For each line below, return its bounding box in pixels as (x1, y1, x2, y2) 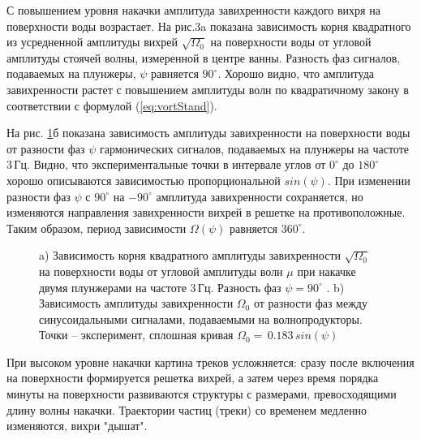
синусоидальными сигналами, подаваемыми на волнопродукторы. (39, 310, 363, 327)
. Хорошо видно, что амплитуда (217, 65, 374, 82)
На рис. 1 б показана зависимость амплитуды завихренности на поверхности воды (6, 124, 410, 141)
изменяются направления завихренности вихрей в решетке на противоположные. (6, 204, 406, 221)
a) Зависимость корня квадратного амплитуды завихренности (39, 247, 342, 264)
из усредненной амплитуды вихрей (6, 33, 178, 50)
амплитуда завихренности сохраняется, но (156, 187, 363, 204)
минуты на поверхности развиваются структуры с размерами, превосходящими (6, 385, 397, 402)
